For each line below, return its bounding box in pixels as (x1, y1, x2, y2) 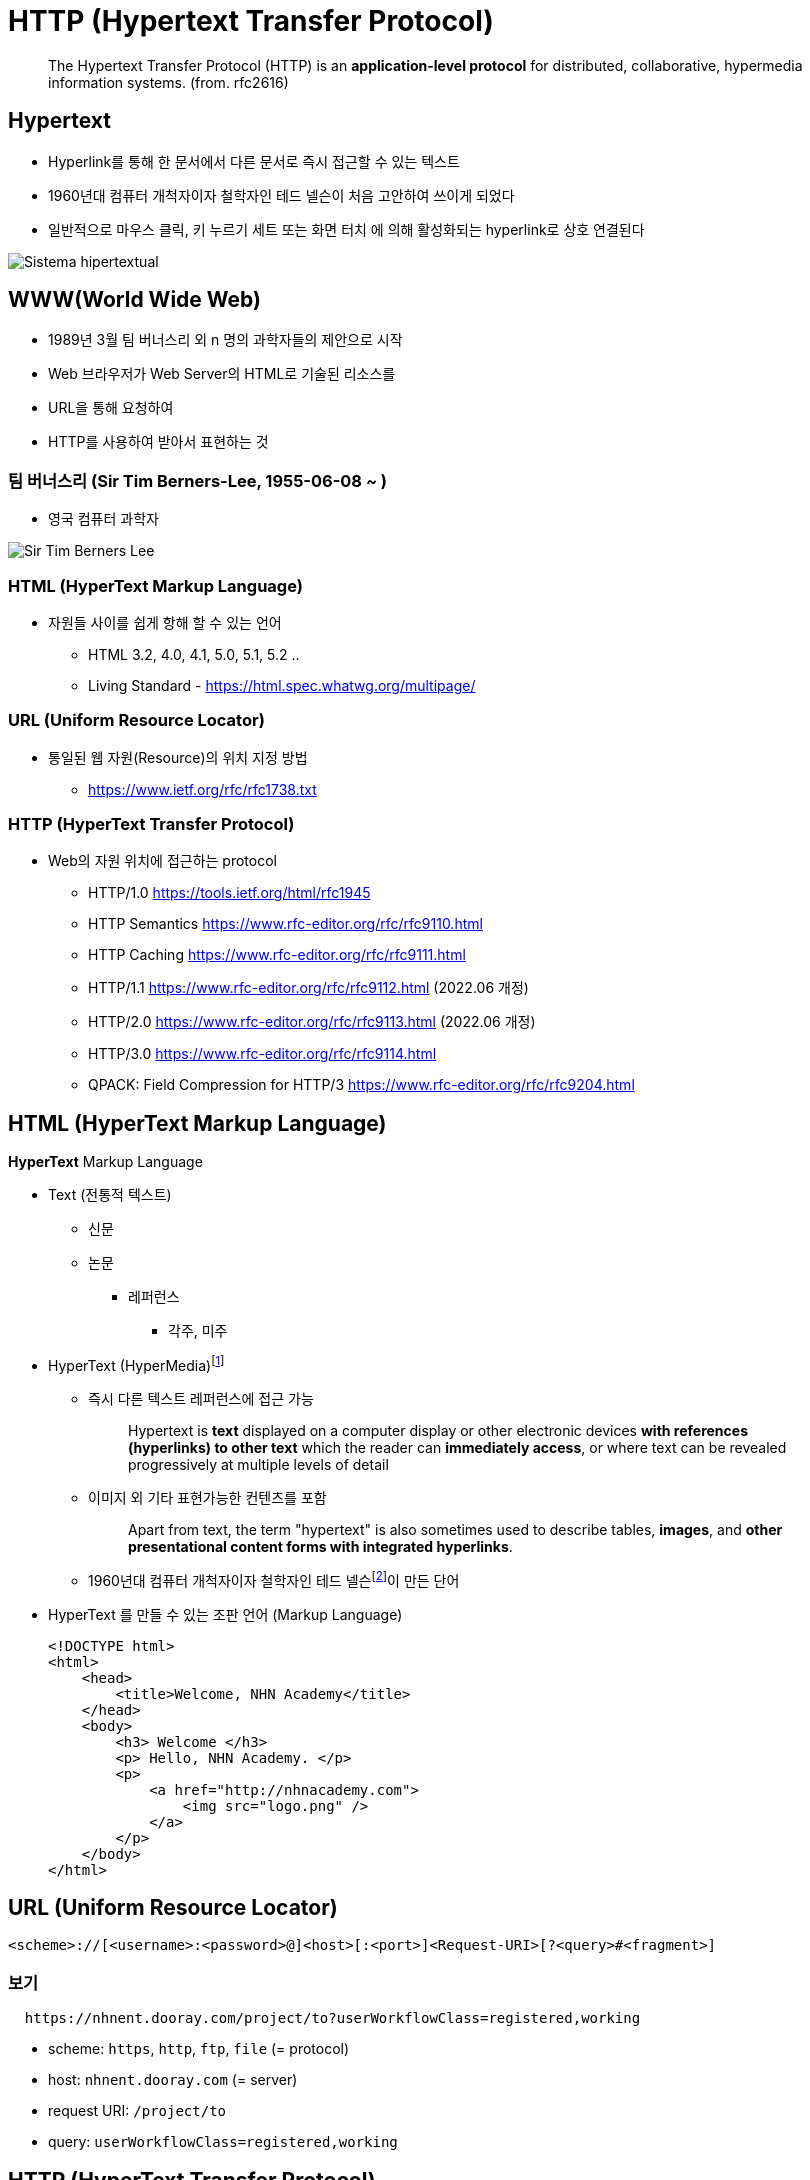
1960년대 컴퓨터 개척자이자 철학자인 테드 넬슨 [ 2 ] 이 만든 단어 (88, 1568, 460, 1589)
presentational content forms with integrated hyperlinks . (128, 1537, 513, 1555)
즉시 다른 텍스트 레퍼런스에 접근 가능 (88, 1389, 314, 1407)
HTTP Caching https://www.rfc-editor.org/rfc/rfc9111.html (88, 946, 466, 964)
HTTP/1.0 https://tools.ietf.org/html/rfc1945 (88, 884, 371, 902)
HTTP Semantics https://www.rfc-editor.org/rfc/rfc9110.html (88, 915, 483, 933)
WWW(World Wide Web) (8, 287, 261, 313)
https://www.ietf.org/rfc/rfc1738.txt (88, 780, 317, 798)
